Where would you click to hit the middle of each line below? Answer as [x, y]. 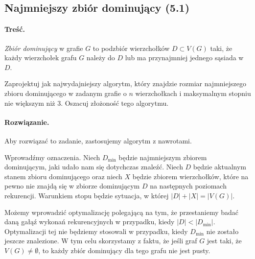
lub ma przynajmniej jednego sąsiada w [184, 58]
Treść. [15, 29]
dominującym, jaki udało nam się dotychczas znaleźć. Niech [94, 167]
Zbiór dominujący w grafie [44, 48]
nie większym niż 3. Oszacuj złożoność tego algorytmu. [87, 103]
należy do [101, 58]
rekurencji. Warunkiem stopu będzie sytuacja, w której [87, 195]
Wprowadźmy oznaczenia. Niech [52, 157]
